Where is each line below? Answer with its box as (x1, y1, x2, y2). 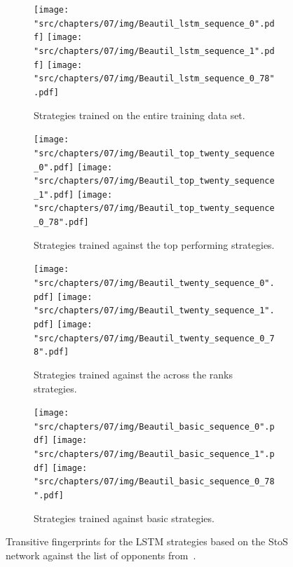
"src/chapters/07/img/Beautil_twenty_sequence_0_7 (34, 333, 275, 343)
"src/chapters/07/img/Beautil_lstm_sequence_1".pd (34, 46, 275, 56)
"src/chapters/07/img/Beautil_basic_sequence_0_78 (34, 477, 275, 487)
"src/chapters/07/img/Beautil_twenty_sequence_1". (34, 306, 275, 316)
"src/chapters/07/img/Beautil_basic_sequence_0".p (34, 421, 275, 432)
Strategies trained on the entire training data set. (34, 107, 245, 122)
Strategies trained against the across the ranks (34, 367, 233, 381)
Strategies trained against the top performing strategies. (34, 237, 275, 252)
